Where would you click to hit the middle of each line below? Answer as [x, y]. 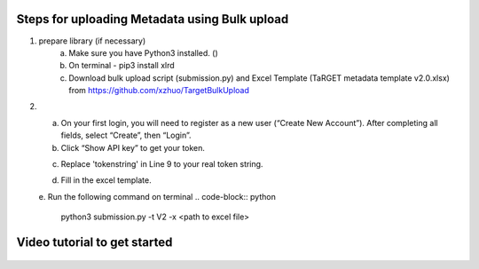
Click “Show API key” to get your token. [133, 147]
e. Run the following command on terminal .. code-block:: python [157, 196]
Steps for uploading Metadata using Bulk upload [153, 19]
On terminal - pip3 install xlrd [122, 66]
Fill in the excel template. [106, 180]
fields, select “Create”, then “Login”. [126, 135]
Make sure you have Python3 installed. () [144, 52]
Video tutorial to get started [94, 243]
